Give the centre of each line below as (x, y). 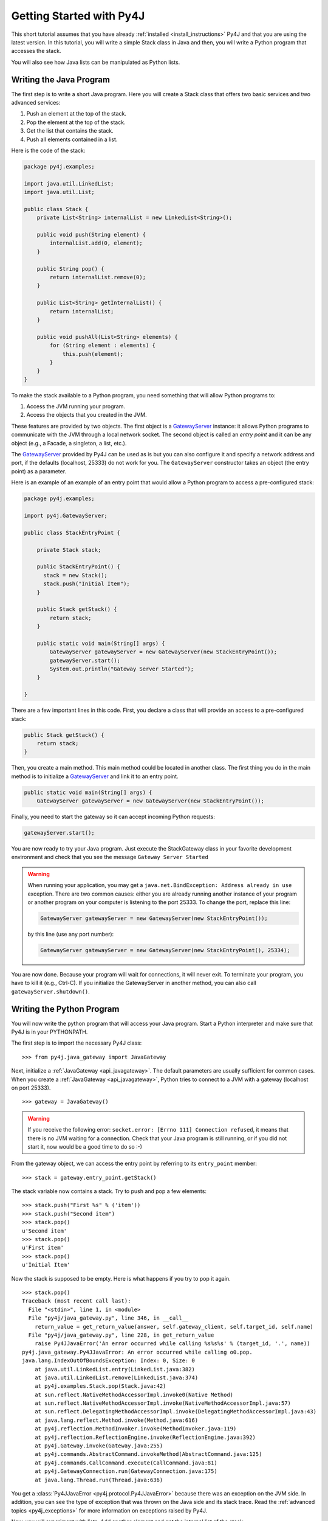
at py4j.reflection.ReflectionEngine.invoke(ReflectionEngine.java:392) (145, 1437)
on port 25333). (31, 1088)
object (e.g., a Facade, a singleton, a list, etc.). (69, 443)
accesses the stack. (36, 51)
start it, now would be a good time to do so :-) (85, 1146)
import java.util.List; (60, 192)
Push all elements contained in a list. (72, 139)
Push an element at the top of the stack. (77, 114)
